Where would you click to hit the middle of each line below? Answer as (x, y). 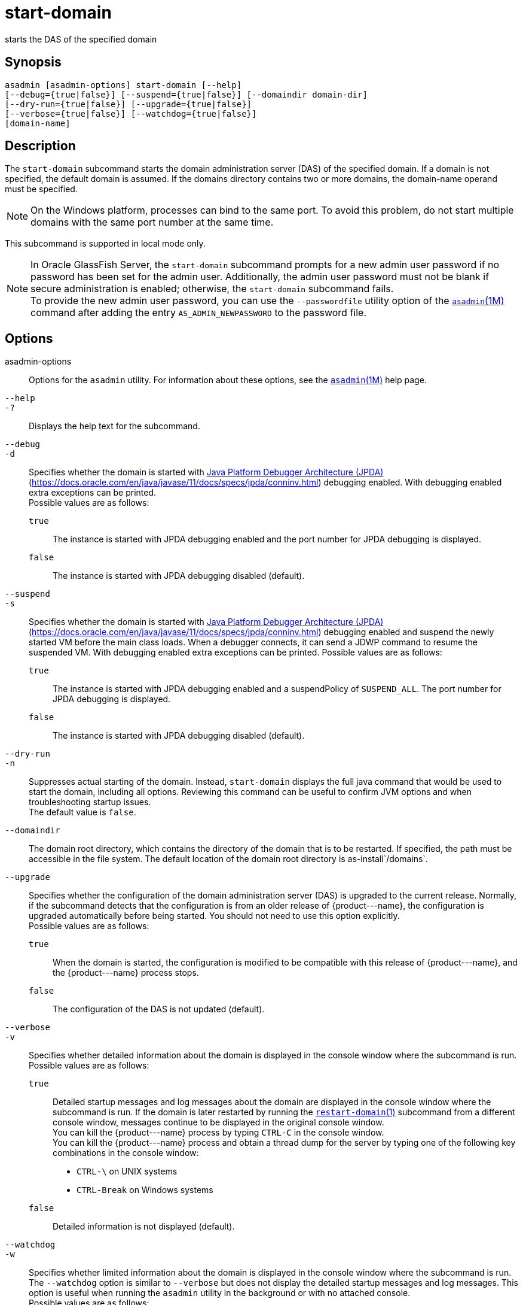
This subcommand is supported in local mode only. (105, 244)
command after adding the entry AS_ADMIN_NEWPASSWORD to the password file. (199, 313)
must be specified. (41, 189)
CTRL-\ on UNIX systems (127, 1172)
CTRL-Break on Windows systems (145, 1190)
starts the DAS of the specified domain (81, 39)
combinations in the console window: (126, 1153)
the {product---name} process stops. (126, 973)
